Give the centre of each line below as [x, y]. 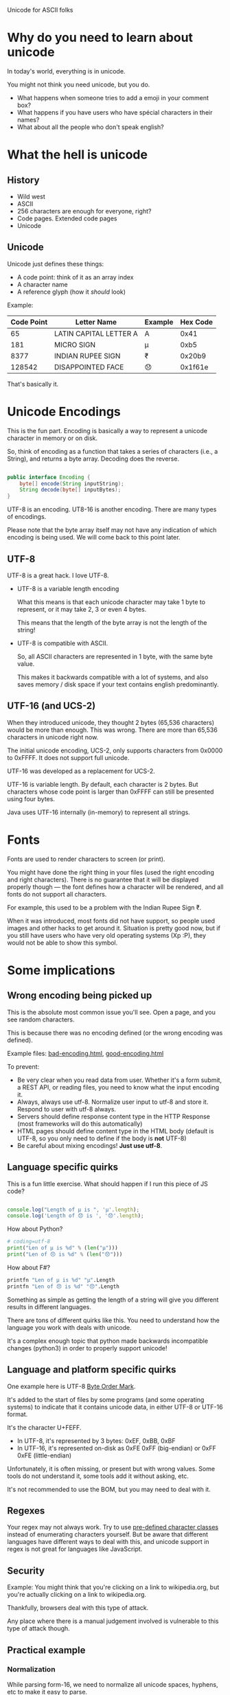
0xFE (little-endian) [44, 1455]
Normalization [32, 1670]
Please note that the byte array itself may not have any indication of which [112, 530]
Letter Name [96, 322]
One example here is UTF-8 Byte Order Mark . [71, 1386]
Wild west [31, 196]
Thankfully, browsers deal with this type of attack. [78, 1608]
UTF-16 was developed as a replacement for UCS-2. [81, 771]
